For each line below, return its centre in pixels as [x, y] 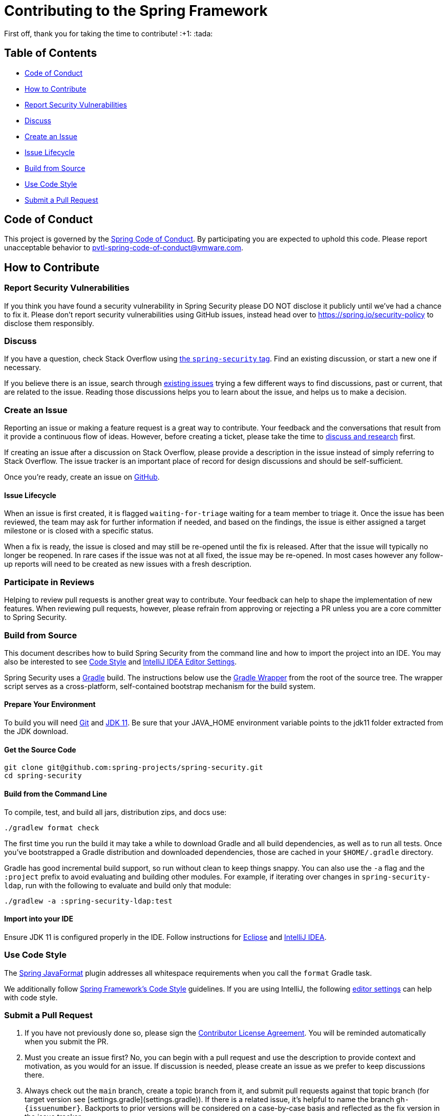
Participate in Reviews [49, 582]
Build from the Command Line [56, 793]
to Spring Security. [36, 617]
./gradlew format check [52, 828]
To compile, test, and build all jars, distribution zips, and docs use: [115, 812]
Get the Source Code [40, 749]
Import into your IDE [39, 919]
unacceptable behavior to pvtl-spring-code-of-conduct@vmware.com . [124, 248]
